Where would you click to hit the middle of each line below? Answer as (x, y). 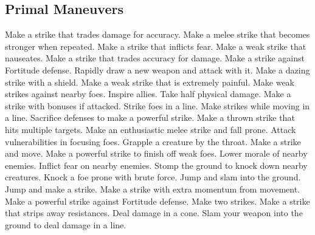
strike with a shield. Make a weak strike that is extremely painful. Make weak (150, 82)
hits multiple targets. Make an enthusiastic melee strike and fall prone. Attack (151, 129)
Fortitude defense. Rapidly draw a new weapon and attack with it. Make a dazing (157, 70)
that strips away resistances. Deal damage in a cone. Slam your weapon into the (154, 213)
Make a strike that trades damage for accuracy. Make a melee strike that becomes (157, 34)
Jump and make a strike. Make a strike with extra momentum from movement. (153, 189)
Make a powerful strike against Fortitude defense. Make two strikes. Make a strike (157, 201)
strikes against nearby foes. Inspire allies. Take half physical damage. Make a (148, 94)
